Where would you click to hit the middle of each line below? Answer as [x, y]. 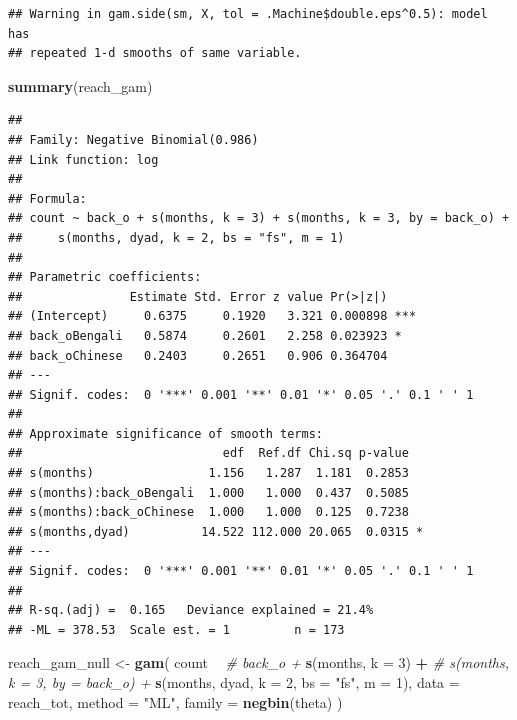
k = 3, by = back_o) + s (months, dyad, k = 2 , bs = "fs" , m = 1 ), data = [234, 682]
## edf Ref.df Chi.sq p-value [208, 453]
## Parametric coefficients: [105, 277]
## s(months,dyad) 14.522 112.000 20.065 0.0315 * [216, 531]
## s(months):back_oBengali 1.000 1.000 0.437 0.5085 [208, 492]
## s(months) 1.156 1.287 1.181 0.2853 [208, 473]
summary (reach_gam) [80, 85]
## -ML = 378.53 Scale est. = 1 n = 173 [176, 629]
